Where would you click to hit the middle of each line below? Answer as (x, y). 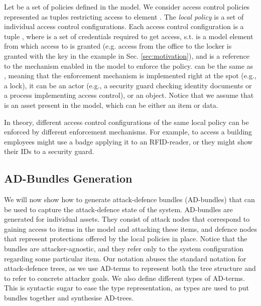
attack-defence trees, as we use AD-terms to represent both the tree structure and (130, 268)
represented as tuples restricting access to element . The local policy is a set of (124, 16)
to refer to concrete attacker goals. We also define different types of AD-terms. (124, 278)
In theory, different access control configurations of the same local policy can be (126, 122)
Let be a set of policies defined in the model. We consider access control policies (127, 7)
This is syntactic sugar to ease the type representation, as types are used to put (127, 288)
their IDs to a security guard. (49, 151)
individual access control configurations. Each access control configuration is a (124, 26)
